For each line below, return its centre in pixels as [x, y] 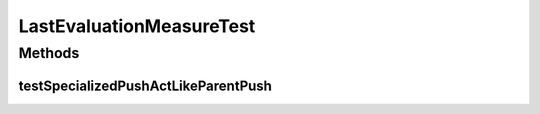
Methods [49, 53]
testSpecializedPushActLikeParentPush [145, 85]
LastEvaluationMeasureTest [137, 26]
